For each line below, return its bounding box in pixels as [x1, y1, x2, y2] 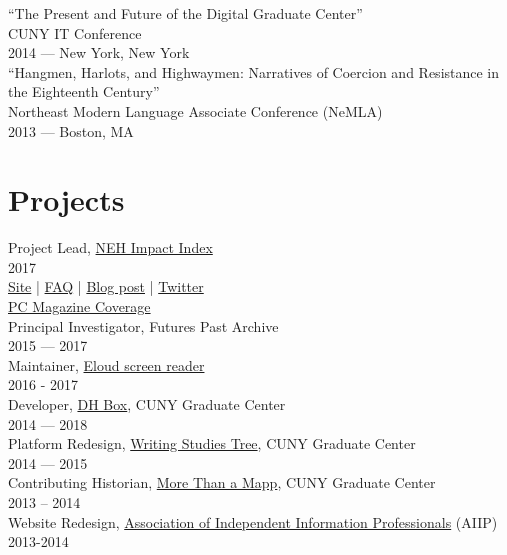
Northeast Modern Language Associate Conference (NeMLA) [8, 100, 383, 121]
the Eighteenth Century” [8, 81, 160, 102]
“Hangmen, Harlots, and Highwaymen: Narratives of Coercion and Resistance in [8, 61, 500, 82]
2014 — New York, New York [8, 42, 190, 63]
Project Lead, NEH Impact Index [8, 237, 213, 258]
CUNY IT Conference [8, 22, 142, 43]
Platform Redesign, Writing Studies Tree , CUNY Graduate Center [8, 433, 416, 454]
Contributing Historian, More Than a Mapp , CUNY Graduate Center [8, 472, 436, 493]
